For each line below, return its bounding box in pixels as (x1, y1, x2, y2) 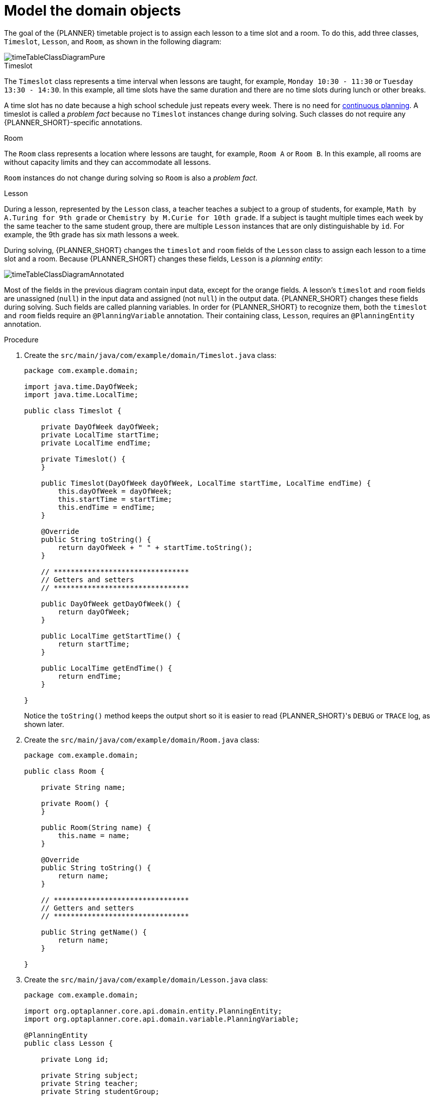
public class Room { (24, 767, 105, 775)
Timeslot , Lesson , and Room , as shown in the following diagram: (4, 37, 222, 46)
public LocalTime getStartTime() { (41, 631, 181, 640)
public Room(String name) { (41, 823, 151, 832)
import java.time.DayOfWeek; (24, 382, 138, 391)
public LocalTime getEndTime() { (41, 664, 173, 672)
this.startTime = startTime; (58, 495, 173, 503)
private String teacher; (41, 1079, 138, 1087)
